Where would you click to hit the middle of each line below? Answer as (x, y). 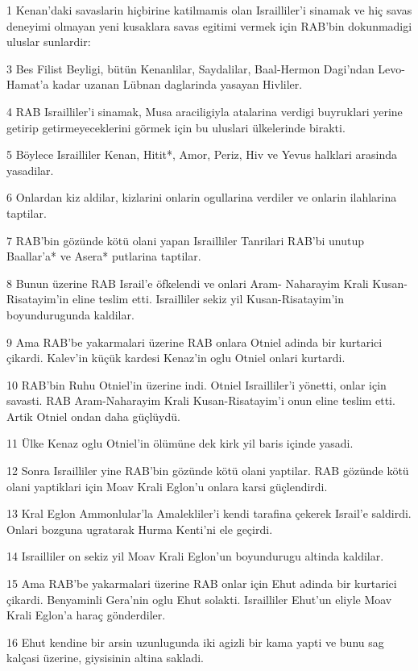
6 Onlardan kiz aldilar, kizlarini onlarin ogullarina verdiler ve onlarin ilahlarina (202, 197)
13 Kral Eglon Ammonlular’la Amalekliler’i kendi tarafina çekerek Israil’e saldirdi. (209, 513)
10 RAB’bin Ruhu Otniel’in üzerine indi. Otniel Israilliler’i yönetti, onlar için (197, 384)
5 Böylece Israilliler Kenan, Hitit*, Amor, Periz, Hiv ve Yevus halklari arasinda (202, 154)
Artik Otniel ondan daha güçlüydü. (93, 416)
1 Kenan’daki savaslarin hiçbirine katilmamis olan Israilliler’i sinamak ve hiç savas (209, 10)
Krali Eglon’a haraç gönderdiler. (86, 615)
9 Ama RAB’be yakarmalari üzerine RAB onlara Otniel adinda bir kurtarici (195, 342)
